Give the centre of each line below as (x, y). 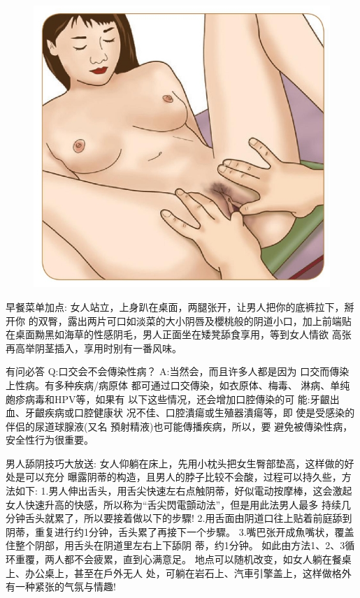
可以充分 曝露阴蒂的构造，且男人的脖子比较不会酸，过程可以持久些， (183, 477)
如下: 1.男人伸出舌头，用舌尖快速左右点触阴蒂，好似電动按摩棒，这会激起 (183, 491)
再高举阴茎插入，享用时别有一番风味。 (94, 348)
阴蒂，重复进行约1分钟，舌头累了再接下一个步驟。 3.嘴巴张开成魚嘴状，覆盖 (180, 531)
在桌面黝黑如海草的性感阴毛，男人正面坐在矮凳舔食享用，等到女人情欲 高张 (179, 334)
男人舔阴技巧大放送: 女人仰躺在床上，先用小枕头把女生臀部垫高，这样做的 (175, 463)
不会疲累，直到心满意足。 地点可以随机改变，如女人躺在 (203, 559)
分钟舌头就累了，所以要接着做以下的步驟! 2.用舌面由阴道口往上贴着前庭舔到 (179, 518)
